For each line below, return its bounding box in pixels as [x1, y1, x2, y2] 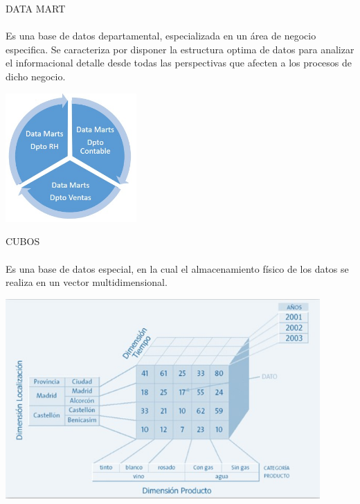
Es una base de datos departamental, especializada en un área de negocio [6, 28, 316, 43]
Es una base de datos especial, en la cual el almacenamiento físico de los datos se [6, 261, 349, 276]
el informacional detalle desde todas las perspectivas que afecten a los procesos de [6, 55, 352, 70]
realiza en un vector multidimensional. [6, 275, 168, 289]
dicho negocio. [6, 69, 66, 83]
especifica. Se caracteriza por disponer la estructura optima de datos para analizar [6, 42, 354, 56]
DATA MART [6, 1, 66, 15]
